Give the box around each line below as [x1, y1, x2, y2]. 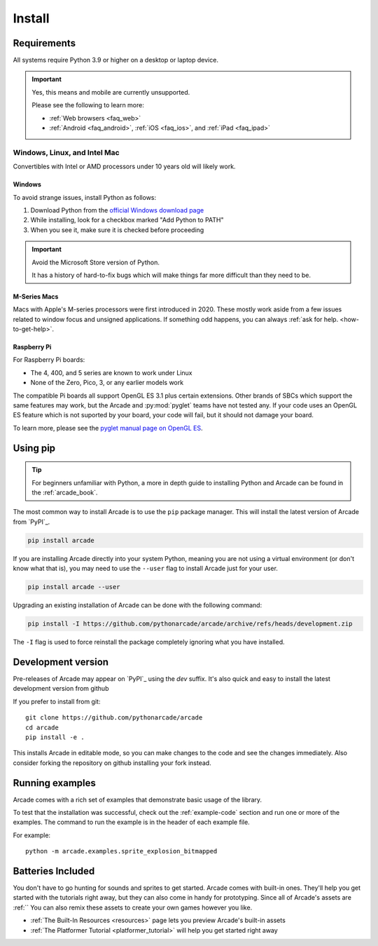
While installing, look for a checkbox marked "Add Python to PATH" [30, 216, 224, 224]
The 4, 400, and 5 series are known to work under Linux [30, 368, 192, 377]
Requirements [13, 37, 76, 49]
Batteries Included [13, 865, 95, 877]
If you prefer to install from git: [13, 697, 101, 705]
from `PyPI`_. [13, 518, 50, 526]
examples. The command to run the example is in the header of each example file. [13, 818, 250, 827]
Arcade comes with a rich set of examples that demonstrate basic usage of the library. [13, 795, 262, 804]
